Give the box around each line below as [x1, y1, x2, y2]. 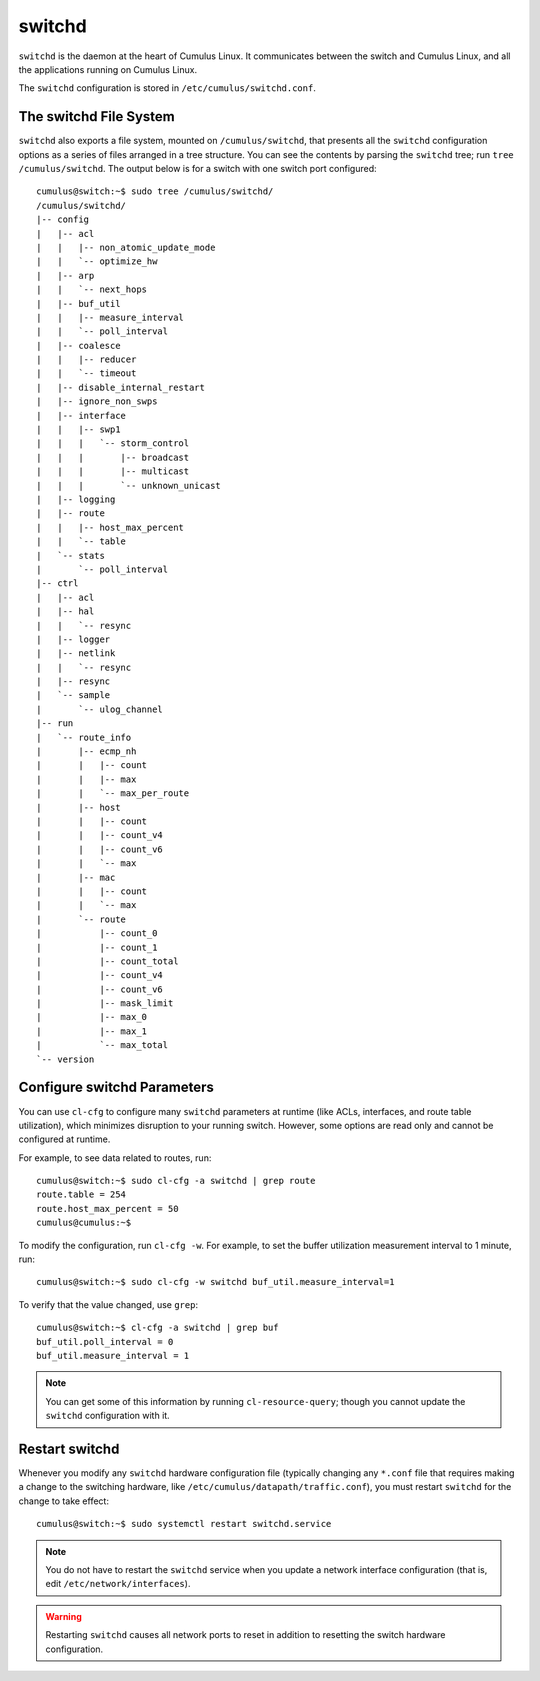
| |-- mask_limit [36, 998, 174, 1009]
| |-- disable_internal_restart [36, 381, 205, 393]
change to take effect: [18, 1495, 110, 1507]
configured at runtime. [18, 1133, 111, 1145]
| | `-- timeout [36, 368, 137, 379]
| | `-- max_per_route [36, 788, 190, 799]
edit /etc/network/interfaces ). [45, 1578, 191, 1590]
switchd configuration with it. [45, 1410, 170, 1422]
